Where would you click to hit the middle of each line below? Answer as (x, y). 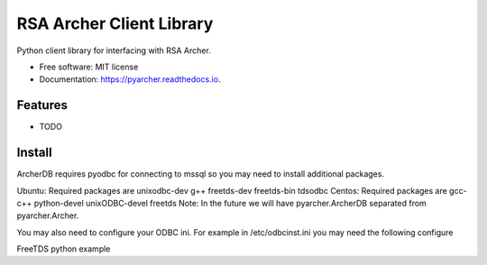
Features (42, 105)
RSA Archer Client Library (115, 23)
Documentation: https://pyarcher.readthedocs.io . (130, 79)
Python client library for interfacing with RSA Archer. (114, 50)
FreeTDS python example (64, 249)
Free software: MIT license (89, 67)
